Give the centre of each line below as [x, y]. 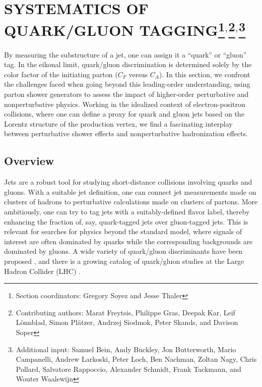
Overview [29, 161]
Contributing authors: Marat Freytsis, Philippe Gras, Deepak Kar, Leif [125, 312]
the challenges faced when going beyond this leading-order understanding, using [127, 84]
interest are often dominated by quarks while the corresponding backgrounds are [128, 241]
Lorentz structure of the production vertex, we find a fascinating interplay [118, 123]
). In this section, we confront [205, 74]
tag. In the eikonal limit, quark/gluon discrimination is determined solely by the [128, 64]
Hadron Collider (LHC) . [42, 271]
